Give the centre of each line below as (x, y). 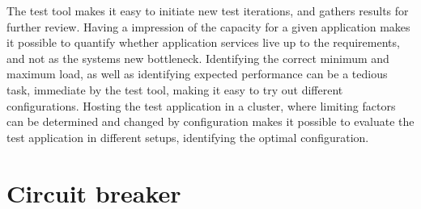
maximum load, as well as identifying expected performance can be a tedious (197, 74)
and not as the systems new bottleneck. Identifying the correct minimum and (198, 58)
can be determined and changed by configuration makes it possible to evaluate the (210, 121)
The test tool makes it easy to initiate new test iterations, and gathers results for (208, 10)
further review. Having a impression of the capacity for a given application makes (208, 26)
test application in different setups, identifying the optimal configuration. (188, 137)
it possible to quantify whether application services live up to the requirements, (203, 42)
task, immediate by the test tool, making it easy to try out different (175, 89)
